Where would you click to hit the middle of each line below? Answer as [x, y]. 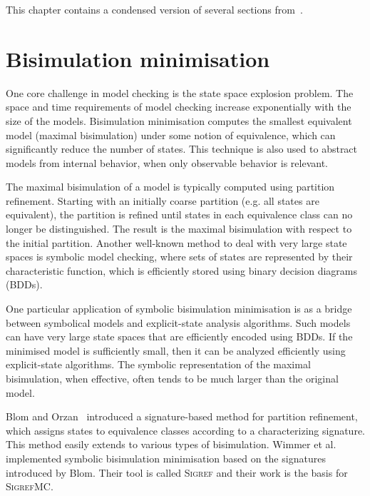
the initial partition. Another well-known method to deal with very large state [176, 242]
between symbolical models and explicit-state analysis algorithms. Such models [178, 322]
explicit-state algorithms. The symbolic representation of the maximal [158, 364]
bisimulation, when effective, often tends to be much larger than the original [172, 378]
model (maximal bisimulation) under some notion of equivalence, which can [171, 135]
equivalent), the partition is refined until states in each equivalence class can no [179, 214]
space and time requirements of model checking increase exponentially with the [179, 107]
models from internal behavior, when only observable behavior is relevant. [167, 162]
